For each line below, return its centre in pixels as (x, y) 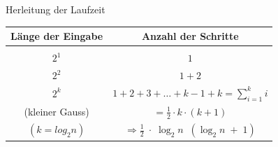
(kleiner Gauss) (57, 112)
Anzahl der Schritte (190, 36)
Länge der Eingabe (57, 36)
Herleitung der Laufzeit (56, 9)
